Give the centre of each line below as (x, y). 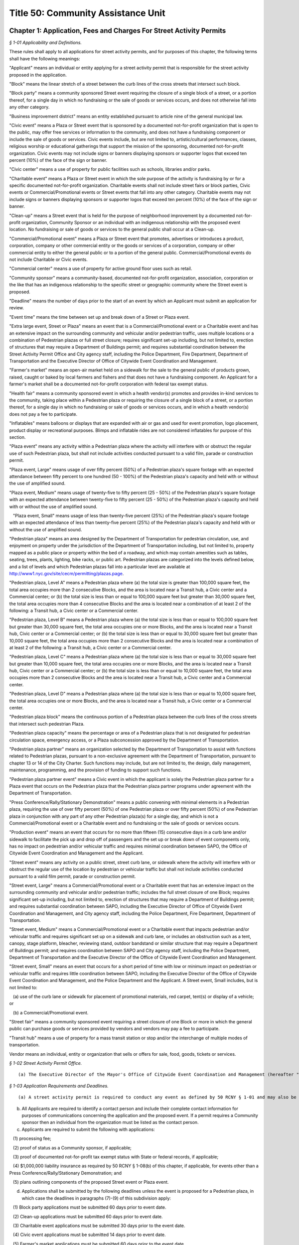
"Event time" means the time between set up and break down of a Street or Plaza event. (99, 317)
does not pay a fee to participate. (43, 414)
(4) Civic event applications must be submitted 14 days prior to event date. (89, 1235)
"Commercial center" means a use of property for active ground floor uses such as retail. (101, 268)
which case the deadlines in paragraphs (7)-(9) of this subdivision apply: (96, 1198)
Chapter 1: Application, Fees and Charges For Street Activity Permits (118, 31)
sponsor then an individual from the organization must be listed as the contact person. (110, 1122)
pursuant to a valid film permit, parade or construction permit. (73, 876)
